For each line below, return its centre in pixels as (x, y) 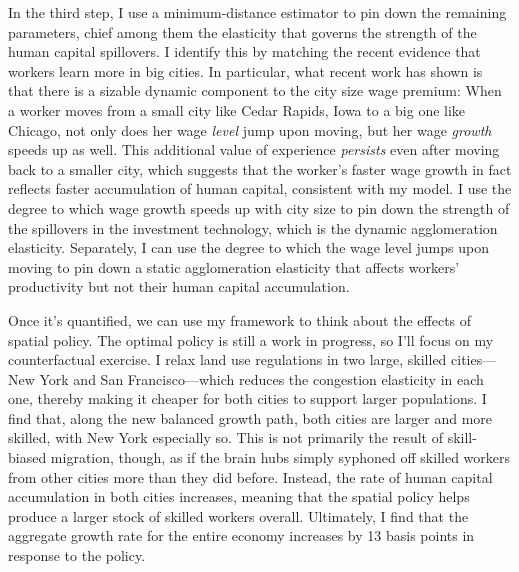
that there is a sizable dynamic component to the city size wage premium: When (255, 90)
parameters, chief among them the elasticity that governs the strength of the (242, 31)
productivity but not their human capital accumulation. (179, 286)
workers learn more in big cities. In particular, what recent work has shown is (245, 70)
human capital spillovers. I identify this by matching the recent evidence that (244, 51)
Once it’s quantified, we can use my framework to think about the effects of (240, 319)
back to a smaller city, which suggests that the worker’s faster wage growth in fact (260, 168)
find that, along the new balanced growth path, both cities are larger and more (250, 417)
